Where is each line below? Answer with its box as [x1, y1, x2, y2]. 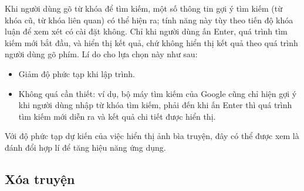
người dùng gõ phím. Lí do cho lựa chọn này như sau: [5, 48, 198, 60]
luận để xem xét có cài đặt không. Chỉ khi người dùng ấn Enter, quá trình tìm [5, 25, 288, 37]
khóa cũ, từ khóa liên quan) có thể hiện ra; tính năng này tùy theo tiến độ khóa [5, 13, 293, 26]
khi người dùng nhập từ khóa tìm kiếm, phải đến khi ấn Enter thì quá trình [18, 99, 292, 111]
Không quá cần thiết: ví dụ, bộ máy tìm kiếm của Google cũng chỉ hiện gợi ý [18, 87, 297, 99]
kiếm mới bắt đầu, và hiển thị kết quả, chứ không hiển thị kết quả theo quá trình [5, 36, 298, 48]
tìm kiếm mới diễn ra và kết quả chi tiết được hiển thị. [18, 110, 216, 122]
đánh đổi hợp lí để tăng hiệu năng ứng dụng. [5, 141, 166, 153]
